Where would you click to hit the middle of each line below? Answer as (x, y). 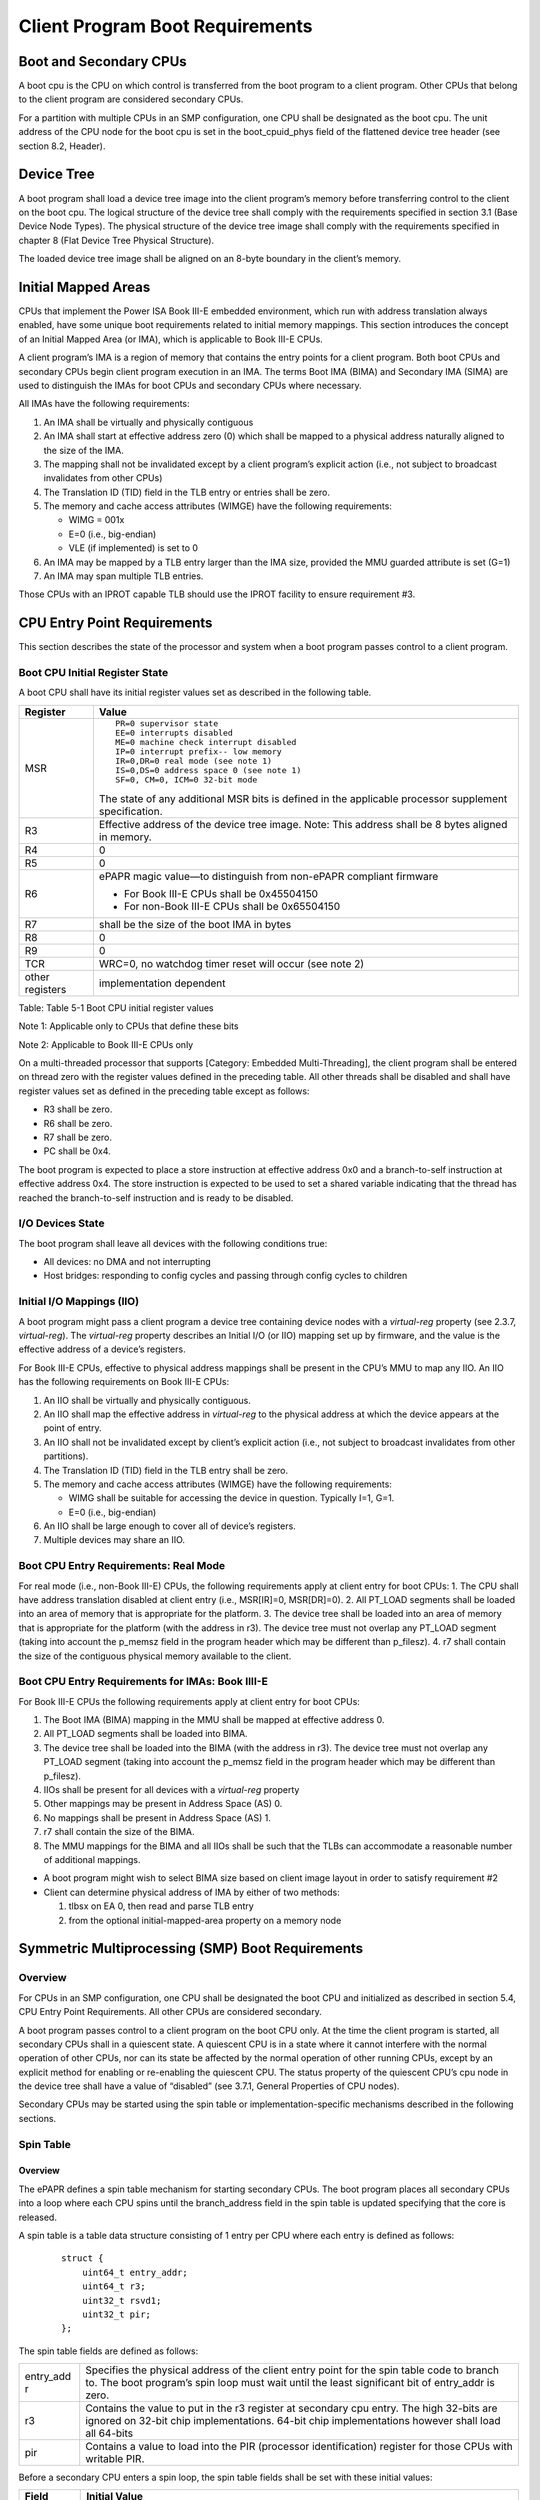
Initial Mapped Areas (84, 286)
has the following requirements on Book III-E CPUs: (124, 1382)
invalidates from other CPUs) (103, 478)
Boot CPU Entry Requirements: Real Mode (122, 1566)
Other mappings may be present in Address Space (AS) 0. (163, 1804)
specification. (131, 811)
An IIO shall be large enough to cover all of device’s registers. (170, 1526)
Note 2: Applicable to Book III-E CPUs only (106, 1044)
